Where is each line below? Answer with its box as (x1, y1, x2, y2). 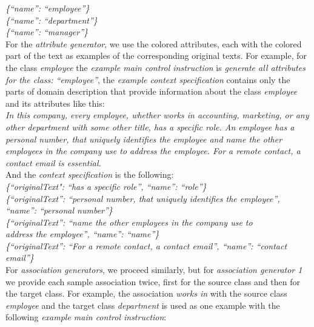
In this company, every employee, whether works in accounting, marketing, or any (5, 109, 309, 121)
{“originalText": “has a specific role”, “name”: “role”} (5, 180, 207, 192)
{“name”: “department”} (5, 13, 98, 26)
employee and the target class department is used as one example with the (5, 298, 280, 311)
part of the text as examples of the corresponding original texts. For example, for (5, 49, 307, 62)
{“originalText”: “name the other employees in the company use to (5, 215, 253, 228)
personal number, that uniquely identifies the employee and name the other (5, 132, 282, 145)
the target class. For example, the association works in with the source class (5, 287, 287, 300)
